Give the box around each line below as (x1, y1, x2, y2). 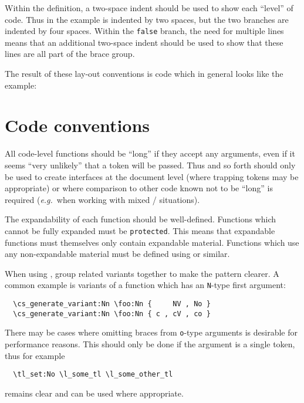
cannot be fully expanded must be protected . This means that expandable (5, 224, 275, 236)
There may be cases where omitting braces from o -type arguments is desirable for (5, 326, 298, 338)
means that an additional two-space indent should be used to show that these (5, 36, 283, 48)
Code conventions (5, 113, 150, 137)
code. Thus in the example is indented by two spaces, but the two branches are (5, 13, 289, 25)
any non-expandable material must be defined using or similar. (5, 248, 230, 260)
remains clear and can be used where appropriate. (5, 387, 184, 399)
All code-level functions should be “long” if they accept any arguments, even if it (5, 147, 295, 160)
